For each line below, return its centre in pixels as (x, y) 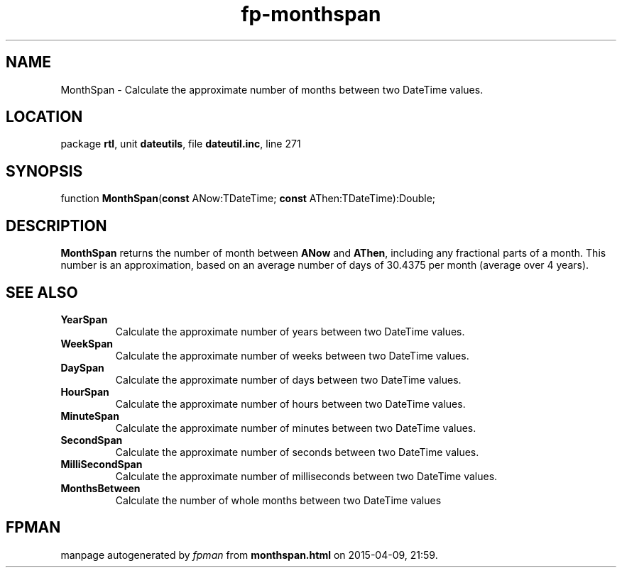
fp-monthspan (311, 14)
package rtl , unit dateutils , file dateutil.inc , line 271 (181, 144)
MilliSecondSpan (102, 464)
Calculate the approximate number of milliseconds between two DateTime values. (306, 476)
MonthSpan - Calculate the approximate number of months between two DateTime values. (272, 89)
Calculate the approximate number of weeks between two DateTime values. (292, 355)
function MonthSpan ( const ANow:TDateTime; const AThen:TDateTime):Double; (248, 199)
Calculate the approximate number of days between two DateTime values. (288, 379)
